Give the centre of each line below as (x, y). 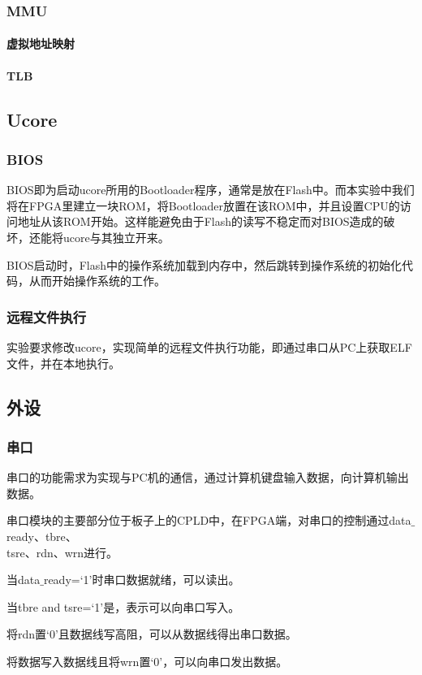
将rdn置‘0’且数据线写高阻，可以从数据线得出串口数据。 (152, 634)
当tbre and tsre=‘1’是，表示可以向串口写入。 (123, 606)
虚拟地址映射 (41, 43)
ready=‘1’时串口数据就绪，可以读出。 (142, 580)
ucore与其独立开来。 (116, 237)
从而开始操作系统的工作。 (97, 281)
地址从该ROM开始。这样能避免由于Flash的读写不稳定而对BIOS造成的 (200, 221)
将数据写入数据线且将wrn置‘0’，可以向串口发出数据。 (147, 661)
